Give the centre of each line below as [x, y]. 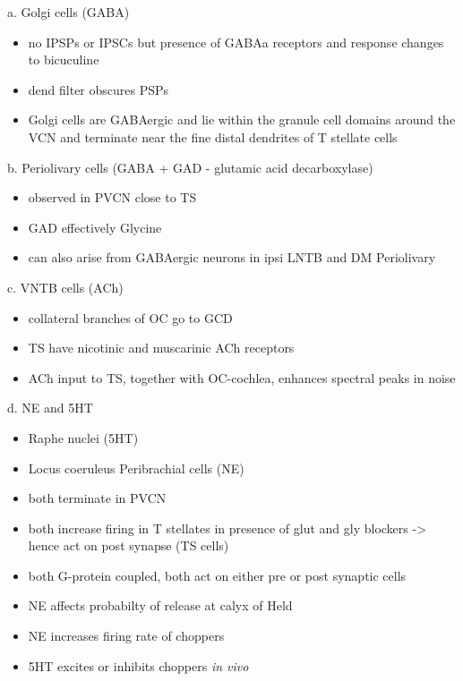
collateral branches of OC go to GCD [130, 317]
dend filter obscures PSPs [99, 89]
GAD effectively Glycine [95, 227]
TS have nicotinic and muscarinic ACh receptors [161, 348]
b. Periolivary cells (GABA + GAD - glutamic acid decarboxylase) [190, 167]
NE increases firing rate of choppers [126, 636]
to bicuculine [64, 60]
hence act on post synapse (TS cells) [129, 545]
